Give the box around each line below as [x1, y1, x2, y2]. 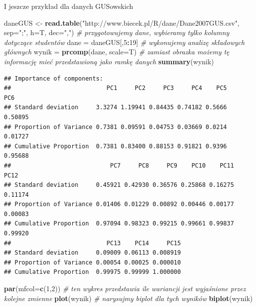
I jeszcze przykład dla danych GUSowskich [4, 1, 133, 11]
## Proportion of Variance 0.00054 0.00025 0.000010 [4, 259, 181, 266]
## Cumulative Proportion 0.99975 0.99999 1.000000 [4, 268, 181, 276]
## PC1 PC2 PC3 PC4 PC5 [4, 85, 227, 92]
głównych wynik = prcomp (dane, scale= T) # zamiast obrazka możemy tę [4, 46, 230, 57]
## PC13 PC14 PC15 [4, 239, 181, 247]
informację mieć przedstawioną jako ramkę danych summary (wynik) [4, 56, 214, 66]
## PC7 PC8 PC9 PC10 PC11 [4, 162, 234, 169]
